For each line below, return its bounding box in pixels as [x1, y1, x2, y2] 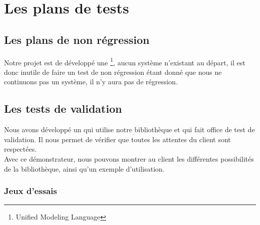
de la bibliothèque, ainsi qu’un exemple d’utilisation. [4, 163, 165, 174]
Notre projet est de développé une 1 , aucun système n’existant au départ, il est [4, 55, 245, 67]
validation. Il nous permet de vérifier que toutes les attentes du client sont [4, 134, 231, 144]
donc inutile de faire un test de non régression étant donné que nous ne [4, 66, 222, 77]
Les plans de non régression [4, 31, 149, 47]
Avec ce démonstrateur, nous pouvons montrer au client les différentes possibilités [4, 154, 254, 164]
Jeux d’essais [4, 185, 57, 197]
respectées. [4, 144, 37, 154]
